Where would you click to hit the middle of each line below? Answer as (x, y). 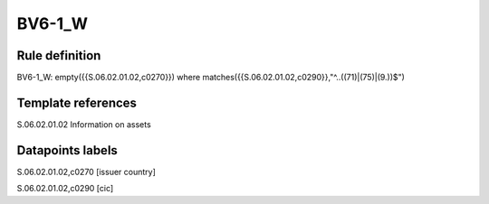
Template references (77, 102)
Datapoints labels (67, 150)
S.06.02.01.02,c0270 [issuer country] (86, 172)
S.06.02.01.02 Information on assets (84, 124)
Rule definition (59, 56)
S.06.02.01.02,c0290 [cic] (65, 189)
